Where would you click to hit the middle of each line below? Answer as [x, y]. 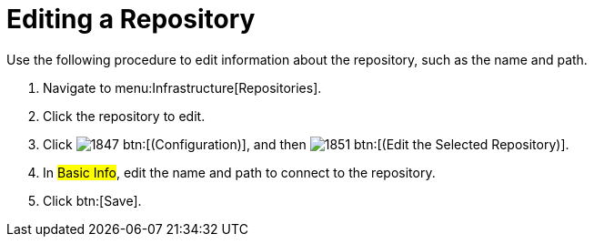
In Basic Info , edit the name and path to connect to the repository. [239, 172]
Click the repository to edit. [124, 116]
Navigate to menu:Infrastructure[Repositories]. [182, 87]
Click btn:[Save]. [92, 200]
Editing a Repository [131, 19]
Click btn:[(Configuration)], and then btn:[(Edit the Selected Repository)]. [306, 144]
